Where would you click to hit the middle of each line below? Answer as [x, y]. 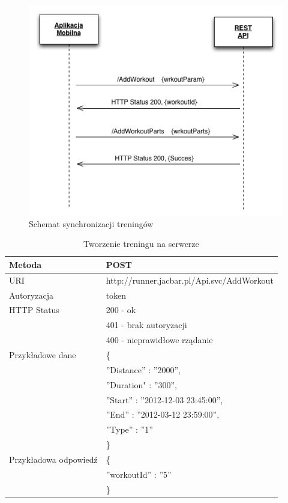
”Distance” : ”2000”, [143, 369]
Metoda [25, 264]
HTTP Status [34, 310]
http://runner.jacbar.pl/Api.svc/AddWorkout [190, 280]
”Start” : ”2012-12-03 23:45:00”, [164, 399]
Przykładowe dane [43, 355]
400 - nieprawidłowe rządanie [159, 340]
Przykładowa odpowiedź [53, 459]
